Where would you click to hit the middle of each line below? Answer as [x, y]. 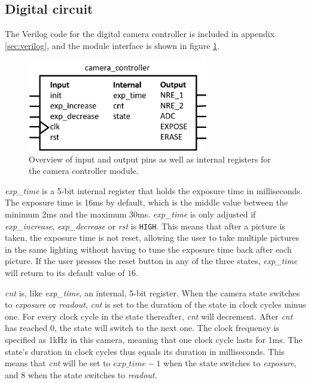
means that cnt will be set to [58, 363]
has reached [26, 328]
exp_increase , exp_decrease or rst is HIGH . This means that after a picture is [145, 226]
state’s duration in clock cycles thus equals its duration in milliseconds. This [145, 351]
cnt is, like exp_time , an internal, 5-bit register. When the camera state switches [153, 292]
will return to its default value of [65, 273]
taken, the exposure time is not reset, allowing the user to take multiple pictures [152, 238]
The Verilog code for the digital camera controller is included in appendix [140, 34]
